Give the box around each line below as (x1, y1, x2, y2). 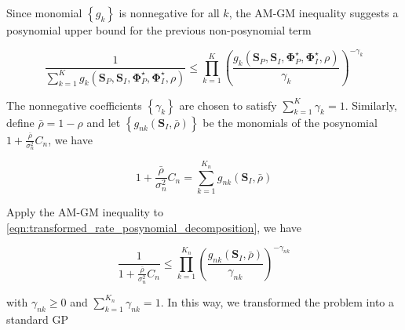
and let (86, 114, 121, 130)
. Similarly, (345, 96, 397, 113)
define (6, 114, 35, 130)
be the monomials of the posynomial (202, 114, 378, 130)
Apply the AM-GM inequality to (6, 203, 164, 219)
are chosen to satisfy (179, 96, 277, 113)
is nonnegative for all (119, 5, 220, 20)
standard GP (6, 310, 68, 327)
